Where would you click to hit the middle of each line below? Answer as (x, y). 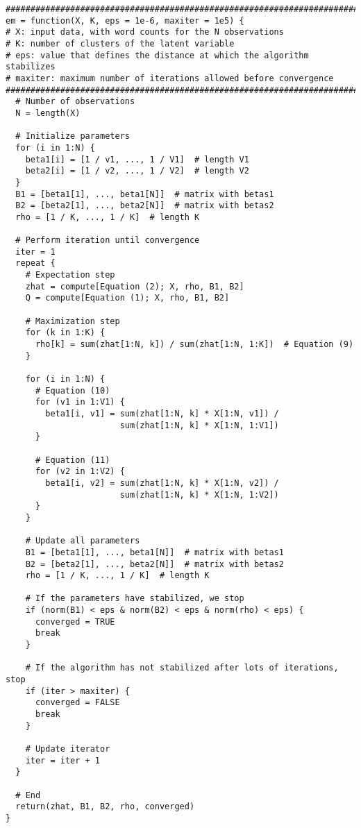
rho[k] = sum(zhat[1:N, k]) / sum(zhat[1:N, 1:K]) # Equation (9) (194, 345)
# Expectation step (70, 275)
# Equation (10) (73, 390)
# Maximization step (73, 321)
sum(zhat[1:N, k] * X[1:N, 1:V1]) (199, 425)
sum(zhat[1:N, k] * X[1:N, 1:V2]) (199, 495)
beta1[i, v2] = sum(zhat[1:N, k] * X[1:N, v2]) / (162, 483)
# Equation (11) (73, 460)
